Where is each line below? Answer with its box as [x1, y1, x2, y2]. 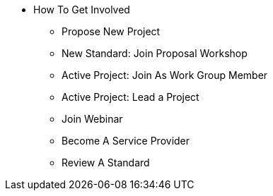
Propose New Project [62, 25, 161, 37]
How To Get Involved [33, 4, 130, 16]
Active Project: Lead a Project [62, 91, 199, 103]
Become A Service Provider [62, 135, 190, 147]
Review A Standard [62, 157, 150, 169]
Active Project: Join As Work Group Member [62, 69, 268, 81]
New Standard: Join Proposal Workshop [62, 47, 248, 59]
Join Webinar [62, 113, 123, 125]
